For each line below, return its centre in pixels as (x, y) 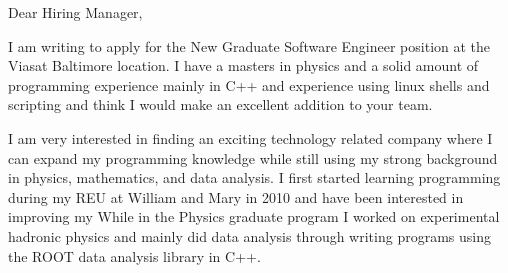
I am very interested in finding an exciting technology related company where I (250, 137)
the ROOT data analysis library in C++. (134, 255)
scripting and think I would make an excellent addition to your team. (220, 104)
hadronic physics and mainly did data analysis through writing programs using (249, 235)
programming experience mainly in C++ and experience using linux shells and (249, 84)
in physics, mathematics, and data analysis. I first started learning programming (254, 177)
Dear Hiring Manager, (75, 12)
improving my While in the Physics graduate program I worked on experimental (254, 216)
